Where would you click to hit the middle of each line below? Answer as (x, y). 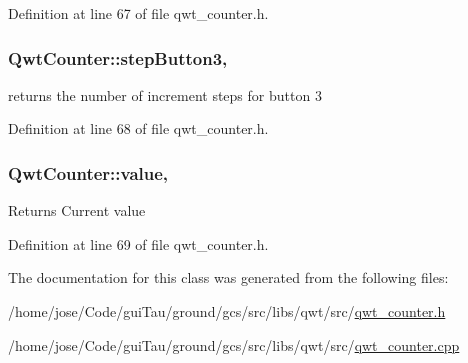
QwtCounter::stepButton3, (118, 57)
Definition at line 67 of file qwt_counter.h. (138, 13)
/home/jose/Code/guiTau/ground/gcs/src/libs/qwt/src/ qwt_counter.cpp (234, 344)
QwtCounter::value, (88, 172)
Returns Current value (77, 210)
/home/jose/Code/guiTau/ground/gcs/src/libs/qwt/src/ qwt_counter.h (227, 311)
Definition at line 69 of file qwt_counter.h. (138, 243)
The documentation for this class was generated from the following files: (228, 277)
